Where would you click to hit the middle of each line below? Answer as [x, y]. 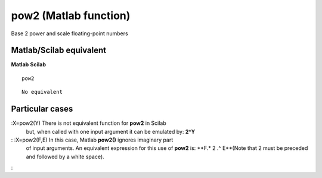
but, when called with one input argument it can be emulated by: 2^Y [111, 131]
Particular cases [42, 109]
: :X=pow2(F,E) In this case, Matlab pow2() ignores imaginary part [92, 140]
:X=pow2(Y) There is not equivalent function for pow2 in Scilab [89, 123]
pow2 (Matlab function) [71, 16]
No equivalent [42, 92]
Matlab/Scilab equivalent [59, 50]
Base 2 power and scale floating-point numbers [69, 33]
